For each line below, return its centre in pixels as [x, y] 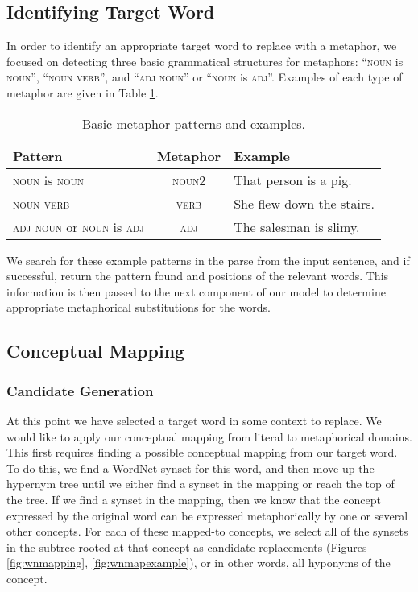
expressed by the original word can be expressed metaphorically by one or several [207, 515]
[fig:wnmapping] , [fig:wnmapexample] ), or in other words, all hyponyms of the [199, 563]
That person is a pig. [293, 180]
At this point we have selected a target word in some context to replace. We [194, 420]
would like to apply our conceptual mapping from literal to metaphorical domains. [209, 436]
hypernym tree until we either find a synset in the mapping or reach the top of [201, 484]
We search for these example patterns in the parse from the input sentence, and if [208, 260]
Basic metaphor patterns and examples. [194, 123]
